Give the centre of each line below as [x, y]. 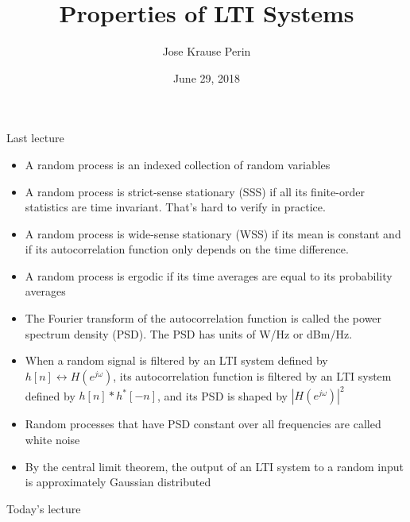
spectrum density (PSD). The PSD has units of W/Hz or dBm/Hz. [189, 333]
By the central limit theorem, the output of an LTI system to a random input [215, 466]
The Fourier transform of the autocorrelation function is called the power [203, 318]
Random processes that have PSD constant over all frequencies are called [203, 424]
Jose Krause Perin [207, 51]
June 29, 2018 [207, 77]
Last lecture [35, 138]
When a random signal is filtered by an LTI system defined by [176, 360]
